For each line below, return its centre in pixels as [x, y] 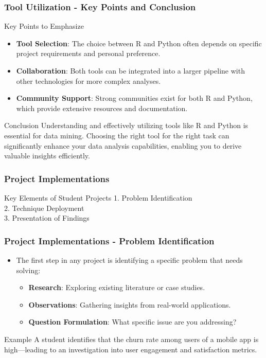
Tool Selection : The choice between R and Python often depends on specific [139, 43]
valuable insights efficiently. [47, 156]
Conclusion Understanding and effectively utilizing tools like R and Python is [126, 125]
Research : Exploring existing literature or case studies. [117, 287]
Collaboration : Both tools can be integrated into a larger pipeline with [130, 70]
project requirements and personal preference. [88, 53]
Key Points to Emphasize [44, 26]
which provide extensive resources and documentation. [102, 108]
